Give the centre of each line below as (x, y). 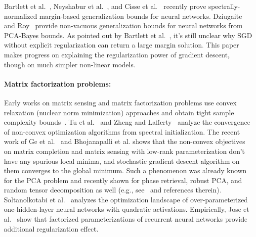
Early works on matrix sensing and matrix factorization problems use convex (120, 102)
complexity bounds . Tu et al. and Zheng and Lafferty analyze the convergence (127, 122)
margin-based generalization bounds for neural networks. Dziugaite (141, 16)
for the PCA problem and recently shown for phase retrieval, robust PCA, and (123, 180)
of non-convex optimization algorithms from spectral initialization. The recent (122, 131)
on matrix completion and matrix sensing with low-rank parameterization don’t (125, 151)
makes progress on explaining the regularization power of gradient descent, (117, 54)
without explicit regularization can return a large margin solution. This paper (122, 45)
